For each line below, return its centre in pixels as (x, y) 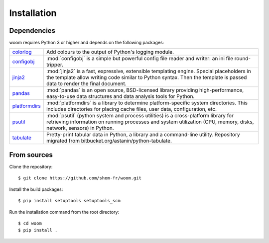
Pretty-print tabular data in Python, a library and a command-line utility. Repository (143, 135)
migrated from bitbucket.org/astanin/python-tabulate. (109, 141)
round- (243, 59)
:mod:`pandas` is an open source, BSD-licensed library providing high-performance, (145, 90)
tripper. (55, 65)
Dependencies (32, 31)
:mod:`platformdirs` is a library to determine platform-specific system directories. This (147, 103)
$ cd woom (30, 223)
